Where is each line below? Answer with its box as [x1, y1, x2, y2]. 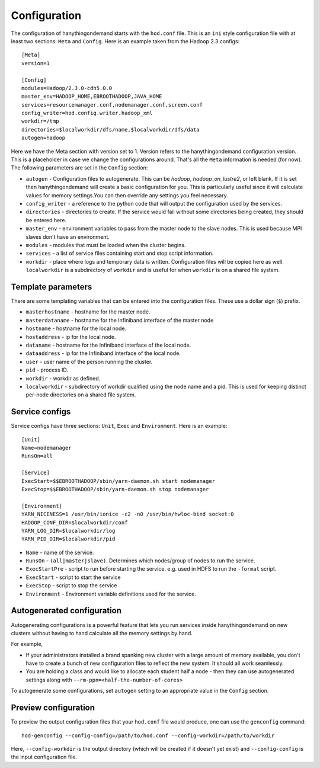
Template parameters [11, 281, 92, 292]
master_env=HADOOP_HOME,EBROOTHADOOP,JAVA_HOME [21, 93, 162, 100]
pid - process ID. [25, 366, 68, 373]
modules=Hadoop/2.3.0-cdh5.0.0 [21, 85, 113, 91]
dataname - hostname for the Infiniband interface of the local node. [25, 341, 191, 348]
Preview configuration [11, 703, 95, 713]
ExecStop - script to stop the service [25, 582, 117, 589]
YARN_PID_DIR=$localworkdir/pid [21, 536, 116, 542]
